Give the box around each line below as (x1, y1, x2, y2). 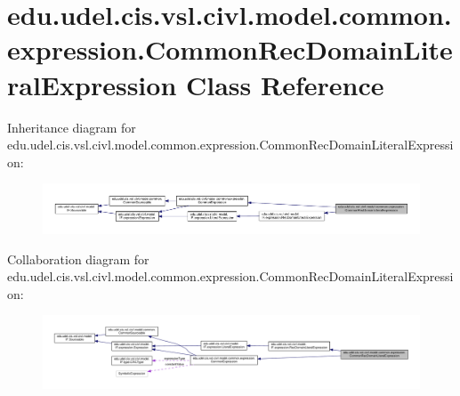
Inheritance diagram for (7, 117, 136, 136)
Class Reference (186, 66, 384, 102)
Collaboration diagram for (7, 249, 149, 268)
